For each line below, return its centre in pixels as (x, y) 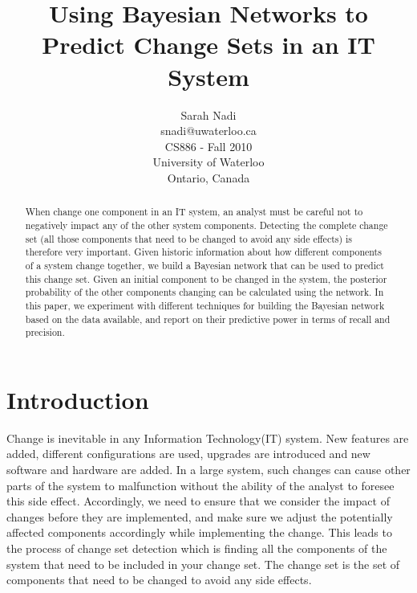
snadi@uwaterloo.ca (208, 131)
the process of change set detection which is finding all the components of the (197, 548)
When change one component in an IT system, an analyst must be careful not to (194, 212)
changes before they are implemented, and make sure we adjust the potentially (200, 516)
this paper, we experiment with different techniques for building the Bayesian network (205, 305)
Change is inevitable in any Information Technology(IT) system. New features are (208, 438)
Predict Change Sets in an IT (208, 45)
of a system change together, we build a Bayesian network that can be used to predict (204, 265)
